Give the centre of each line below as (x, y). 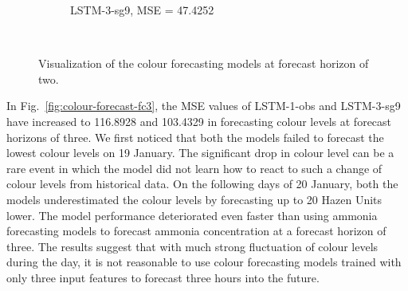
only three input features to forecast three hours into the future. (163, 277)
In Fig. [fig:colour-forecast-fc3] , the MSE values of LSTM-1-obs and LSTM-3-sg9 (204, 106)
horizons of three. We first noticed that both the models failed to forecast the (195, 137)
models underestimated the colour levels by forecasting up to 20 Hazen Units (194, 199)
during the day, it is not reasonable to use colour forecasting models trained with (204, 262)
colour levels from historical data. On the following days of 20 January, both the (202, 184)
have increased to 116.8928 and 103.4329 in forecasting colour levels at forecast (199, 121)
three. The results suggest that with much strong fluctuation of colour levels (192, 246)
